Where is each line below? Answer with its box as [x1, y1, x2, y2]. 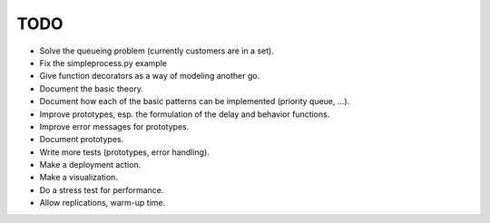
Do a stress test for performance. [39, 184, 164, 195]
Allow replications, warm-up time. [39, 198, 166, 208]
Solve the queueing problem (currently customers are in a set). [39, 45, 274, 56]
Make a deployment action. [39, 160, 142, 170]
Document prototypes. [39, 134, 124, 145]
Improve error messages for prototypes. [39, 121, 190, 131]
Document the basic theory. [39, 82, 144, 94]
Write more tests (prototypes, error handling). [39, 146, 211, 158]
